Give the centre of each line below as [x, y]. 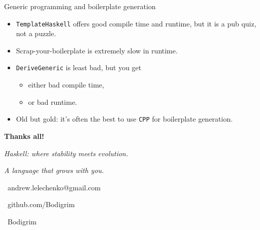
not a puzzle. [36, 33]
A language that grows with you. [54, 170]
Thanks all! [24, 136]
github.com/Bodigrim [41, 204]
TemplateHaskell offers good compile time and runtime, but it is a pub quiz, [136, 23]
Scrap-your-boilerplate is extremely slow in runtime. [97, 50]
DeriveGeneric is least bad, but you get [79, 67]
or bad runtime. [53, 102]
